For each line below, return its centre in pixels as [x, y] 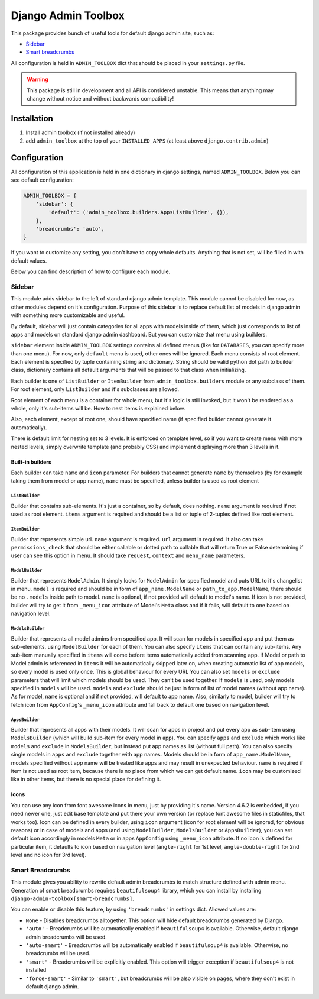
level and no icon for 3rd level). [49, 855]
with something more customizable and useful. [68, 315]
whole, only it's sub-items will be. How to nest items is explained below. [98, 409]
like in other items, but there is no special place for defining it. [86, 779]
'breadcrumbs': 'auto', [70, 229]
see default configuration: [42, 180]
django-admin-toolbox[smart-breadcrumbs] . [72, 898]
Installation [32, 118]
